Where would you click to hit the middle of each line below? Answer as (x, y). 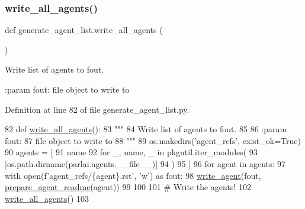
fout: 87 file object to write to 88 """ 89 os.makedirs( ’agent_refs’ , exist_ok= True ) (153, 140)
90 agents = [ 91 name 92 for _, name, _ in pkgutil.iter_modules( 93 (131, 152)
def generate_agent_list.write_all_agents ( (84, 30)
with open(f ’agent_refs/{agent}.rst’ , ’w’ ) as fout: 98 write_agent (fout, (133, 175)
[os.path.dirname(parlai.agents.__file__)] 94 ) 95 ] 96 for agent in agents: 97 (145, 163)
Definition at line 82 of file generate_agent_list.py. (97, 109)
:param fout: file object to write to (67, 89)
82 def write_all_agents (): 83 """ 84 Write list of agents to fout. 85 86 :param (146, 129)
